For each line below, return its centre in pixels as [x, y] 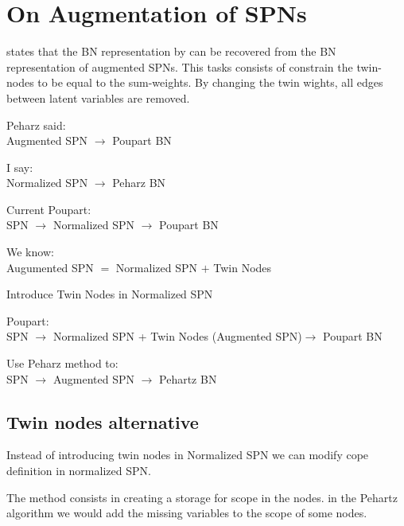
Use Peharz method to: [62, 363]
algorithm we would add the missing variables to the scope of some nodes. [187, 513]
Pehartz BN [188, 378]
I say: [20, 167]
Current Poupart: [49, 209]
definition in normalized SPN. [79, 471]
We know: [30, 252]
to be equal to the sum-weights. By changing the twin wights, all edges [210, 82]
